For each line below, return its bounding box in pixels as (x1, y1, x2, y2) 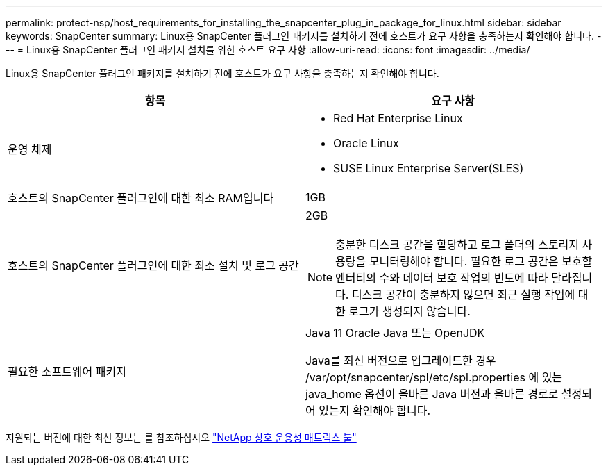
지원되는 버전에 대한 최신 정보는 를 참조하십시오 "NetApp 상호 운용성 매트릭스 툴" (6, 431, 357, 443)
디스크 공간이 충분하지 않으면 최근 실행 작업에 (351, 288, 575, 301)
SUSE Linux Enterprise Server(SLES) (333, 161, 524, 175)
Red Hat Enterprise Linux (333, 111, 463, 125)
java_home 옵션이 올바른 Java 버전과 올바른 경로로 (305, 387, 559, 401)
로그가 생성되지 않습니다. (348, 304, 471, 318)
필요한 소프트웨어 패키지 (8, 365, 126, 379)
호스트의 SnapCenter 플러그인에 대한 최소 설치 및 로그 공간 (8, 258, 299, 272)
